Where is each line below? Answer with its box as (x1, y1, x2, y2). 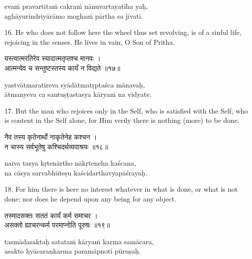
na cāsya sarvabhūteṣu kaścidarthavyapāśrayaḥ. (4, 167, 147, 177)
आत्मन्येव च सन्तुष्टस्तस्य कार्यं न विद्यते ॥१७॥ (4, 62, 120, 73)
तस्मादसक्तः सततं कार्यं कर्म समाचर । (4, 210, 98, 220)
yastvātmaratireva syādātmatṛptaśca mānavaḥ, (4, 79, 145, 89)
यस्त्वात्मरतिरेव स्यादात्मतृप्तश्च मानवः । (4, 53, 101, 63)
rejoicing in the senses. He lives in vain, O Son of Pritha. (4, 36, 175, 47)
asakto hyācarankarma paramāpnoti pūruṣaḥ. (4, 246, 141, 256)
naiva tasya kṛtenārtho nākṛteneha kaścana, (4, 158, 136, 168)
